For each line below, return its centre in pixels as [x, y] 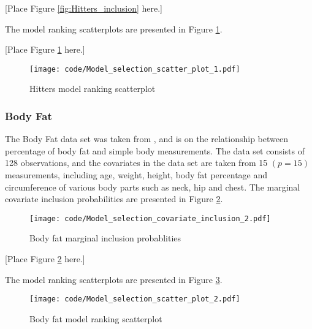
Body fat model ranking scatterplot [96, 318]
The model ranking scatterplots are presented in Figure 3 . [114, 279]
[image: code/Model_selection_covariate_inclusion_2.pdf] [150, 218]
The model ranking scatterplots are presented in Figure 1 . [114, 28]
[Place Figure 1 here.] [45, 49]
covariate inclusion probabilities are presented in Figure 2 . [114, 199]
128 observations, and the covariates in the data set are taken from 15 [136, 163]
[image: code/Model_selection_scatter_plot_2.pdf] [135, 299]
